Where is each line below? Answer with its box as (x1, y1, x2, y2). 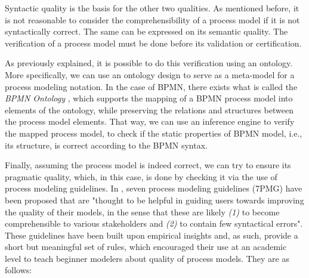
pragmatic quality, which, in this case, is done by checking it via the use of (5, 170, 277, 183)
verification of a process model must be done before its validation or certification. (5, 36, 302, 49)
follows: (5, 264, 32, 276)
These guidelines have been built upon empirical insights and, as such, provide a (5, 228, 298, 241)
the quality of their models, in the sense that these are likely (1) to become (5, 205, 280, 218)
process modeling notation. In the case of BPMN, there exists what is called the (5, 80, 298, 92)
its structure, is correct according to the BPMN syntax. (5, 138, 208, 151)
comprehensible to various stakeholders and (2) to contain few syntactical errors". (5, 217, 303, 230)
